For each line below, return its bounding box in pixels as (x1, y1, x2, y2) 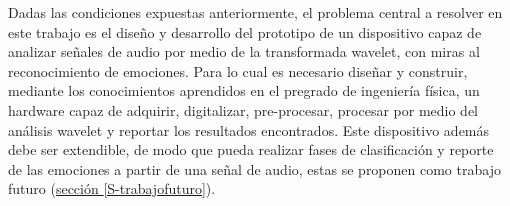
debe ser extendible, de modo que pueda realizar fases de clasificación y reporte (8, 139, 494, 160)
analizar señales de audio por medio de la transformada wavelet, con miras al (8, 41, 480, 62)
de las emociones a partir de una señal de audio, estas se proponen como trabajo (8, 158, 501, 179)
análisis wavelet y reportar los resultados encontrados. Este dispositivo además (8, 119, 490, 140)
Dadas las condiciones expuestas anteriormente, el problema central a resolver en (8, 2, 503, 22)
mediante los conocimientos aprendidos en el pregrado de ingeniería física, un (8, 80, 480, 101)
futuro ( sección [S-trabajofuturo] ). (8, 178, 216, 199)
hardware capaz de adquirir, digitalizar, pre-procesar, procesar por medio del (8, 99, 479, 120)
